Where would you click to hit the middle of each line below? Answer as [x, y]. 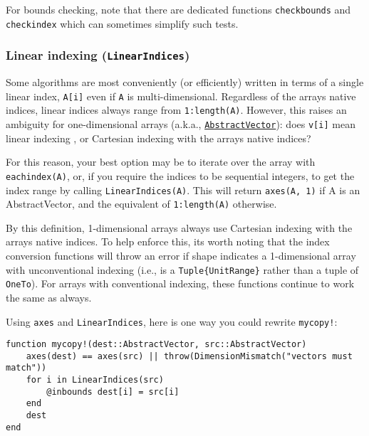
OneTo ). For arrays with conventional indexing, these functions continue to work [180, 283]
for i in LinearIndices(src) [95, 380]
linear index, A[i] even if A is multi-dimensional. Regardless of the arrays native [181, 96]
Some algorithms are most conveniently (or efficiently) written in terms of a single [185, 82]
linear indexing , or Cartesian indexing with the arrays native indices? [158, 138]
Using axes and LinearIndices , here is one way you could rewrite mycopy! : [172, 321]
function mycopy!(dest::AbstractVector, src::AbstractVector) [156, 345]
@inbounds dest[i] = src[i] [113, 392]
